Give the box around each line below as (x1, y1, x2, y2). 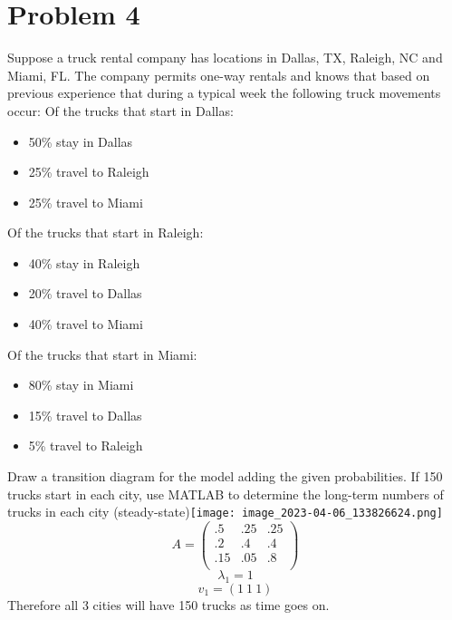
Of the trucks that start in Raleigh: (7, 223, 204, 242)
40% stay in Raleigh (28, 253, 140, 272)
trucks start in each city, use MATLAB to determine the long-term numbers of (7, 484, 444, 503)
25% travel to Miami (28, 192, 143, 211)
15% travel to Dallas (28, 405, 142, 424)
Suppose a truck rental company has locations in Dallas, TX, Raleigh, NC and (7, 48, 443, 67)
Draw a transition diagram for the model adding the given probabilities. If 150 (7, 467, 443, 486)
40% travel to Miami (28, 315, 143, 334)
